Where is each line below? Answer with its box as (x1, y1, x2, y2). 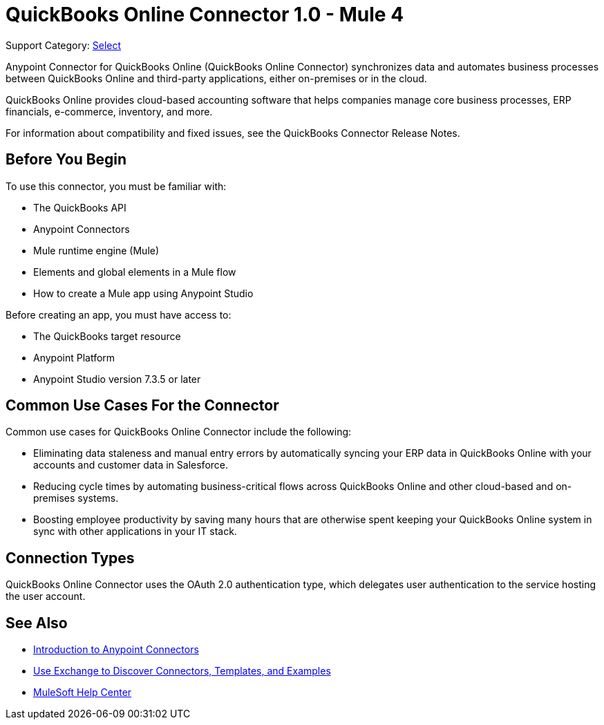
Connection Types (6, 549, 135, 567)
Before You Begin (6, 151, 127, 169)
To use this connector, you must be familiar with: (6, 180, 227, 192)
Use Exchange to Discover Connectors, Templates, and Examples (33, 665, 331, 677)
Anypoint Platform (33, 351, 115, 364)
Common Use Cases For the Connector (6, 397, 279, 415)
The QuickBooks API (33, 201, 126, 214)
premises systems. (33, 492, 119, 505)
